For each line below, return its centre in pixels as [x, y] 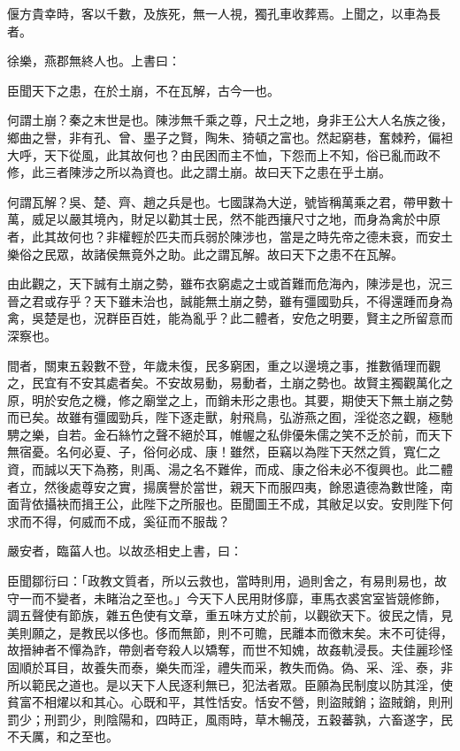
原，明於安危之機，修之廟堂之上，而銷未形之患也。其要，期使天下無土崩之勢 [230, 399]
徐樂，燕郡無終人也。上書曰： [94, 61]
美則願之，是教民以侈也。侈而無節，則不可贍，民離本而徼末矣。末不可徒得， [230, 632]
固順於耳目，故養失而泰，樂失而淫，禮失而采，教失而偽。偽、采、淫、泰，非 [230, 667]
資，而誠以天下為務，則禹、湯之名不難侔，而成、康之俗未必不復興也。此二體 [230, 469]
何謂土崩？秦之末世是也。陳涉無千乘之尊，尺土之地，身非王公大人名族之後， [230, 120]
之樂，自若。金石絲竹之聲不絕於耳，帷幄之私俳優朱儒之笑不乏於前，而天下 [236, 434]
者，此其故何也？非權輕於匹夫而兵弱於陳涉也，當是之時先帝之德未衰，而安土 [230, 236]
